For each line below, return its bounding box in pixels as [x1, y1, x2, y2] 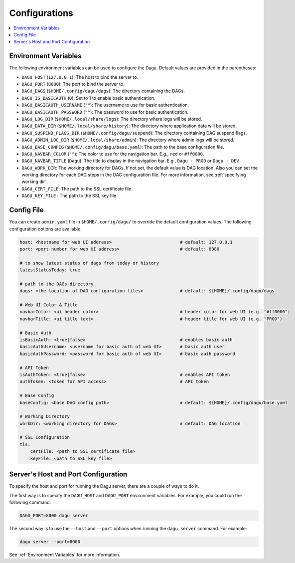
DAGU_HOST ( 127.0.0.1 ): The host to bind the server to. [21, 74, 139, 80]
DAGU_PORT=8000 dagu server [19, 513, 88, 518]
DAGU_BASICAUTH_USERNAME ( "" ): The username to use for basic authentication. [21, 102, 189, 108]
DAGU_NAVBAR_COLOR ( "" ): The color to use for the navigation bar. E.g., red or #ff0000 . [21, 151, 204, 157]
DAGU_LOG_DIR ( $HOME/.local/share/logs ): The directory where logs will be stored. [21, 116, 202, 122]
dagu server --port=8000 [19, 539, 81, 545]
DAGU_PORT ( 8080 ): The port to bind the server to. [21, 81, 125, 87]
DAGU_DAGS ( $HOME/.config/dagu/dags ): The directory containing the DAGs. [21, 88, 185, 94]
